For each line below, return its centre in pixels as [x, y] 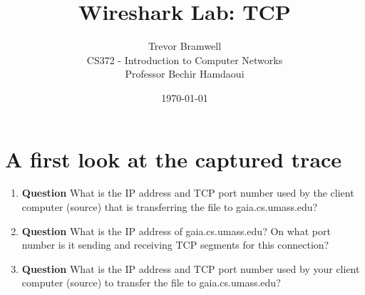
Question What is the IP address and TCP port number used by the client [188, 193]
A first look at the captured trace [174, 159]
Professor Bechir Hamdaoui [185, 74]
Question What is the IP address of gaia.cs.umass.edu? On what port [176, 231]
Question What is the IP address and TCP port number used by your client [191, 268]
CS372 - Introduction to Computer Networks [185, 59]
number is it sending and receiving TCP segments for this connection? [175, 245]
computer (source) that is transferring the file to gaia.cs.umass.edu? [170, 207]
